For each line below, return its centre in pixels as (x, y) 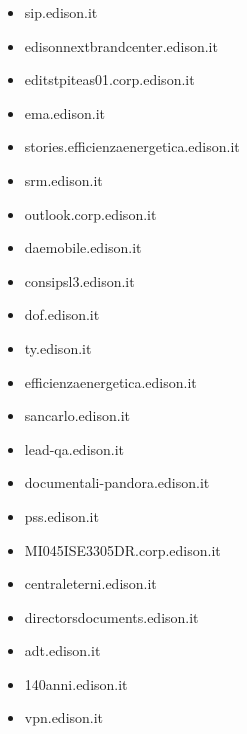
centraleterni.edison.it (90, 583)
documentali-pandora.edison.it (117, 482)
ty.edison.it (58, 347)
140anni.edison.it (76, 683)
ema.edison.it (64, 112)
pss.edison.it (61, 515)
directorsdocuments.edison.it (111, 616)
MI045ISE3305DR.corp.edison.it (122, 549)
